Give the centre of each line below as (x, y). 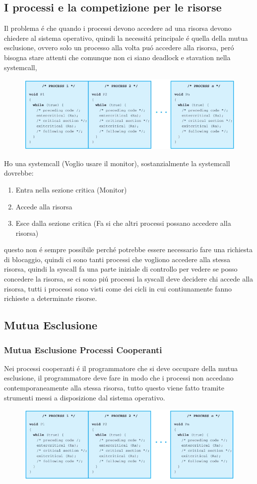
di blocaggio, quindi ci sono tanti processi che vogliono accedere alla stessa (117, 259)
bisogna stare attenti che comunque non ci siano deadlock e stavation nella (117, 57)
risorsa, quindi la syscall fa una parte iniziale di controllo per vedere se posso (121, 269)
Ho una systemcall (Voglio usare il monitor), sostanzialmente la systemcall (117, 163)
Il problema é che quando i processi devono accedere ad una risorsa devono (118, 28)
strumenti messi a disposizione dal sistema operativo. (85, 397)
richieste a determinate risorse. (51, 298)
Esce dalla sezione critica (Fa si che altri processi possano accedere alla (123, 223)
